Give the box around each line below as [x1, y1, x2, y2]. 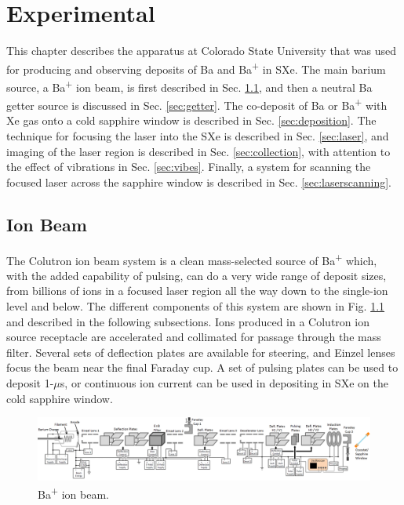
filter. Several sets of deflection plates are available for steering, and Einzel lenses [6, 343, 395, 360]
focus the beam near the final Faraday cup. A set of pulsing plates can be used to [6, 359, 399, 376]
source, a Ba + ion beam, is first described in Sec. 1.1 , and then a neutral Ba [6, 76, 373, 95]
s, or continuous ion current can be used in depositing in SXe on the [60, 375, 388, 391]
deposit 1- [6, 375, 54, 391]
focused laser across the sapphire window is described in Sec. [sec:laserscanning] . [6, 173, 391, 190]
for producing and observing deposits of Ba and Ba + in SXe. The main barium [6, 58, 386, 77]
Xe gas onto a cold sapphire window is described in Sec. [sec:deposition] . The [6, 112, 377, 129]
